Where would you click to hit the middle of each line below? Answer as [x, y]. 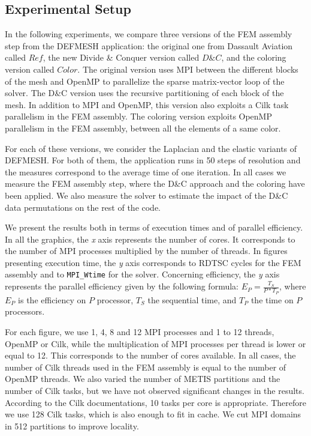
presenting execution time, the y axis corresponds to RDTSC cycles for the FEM [153, 262]
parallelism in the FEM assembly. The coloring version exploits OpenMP [138, 116]
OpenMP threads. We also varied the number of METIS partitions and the [143, 379]
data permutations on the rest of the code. [83, 207]
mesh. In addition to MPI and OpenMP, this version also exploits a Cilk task [147, 104]
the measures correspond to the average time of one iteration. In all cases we [146, 171]
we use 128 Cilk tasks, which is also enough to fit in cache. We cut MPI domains [153, 414]
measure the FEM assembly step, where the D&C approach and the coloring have [155, 183]
